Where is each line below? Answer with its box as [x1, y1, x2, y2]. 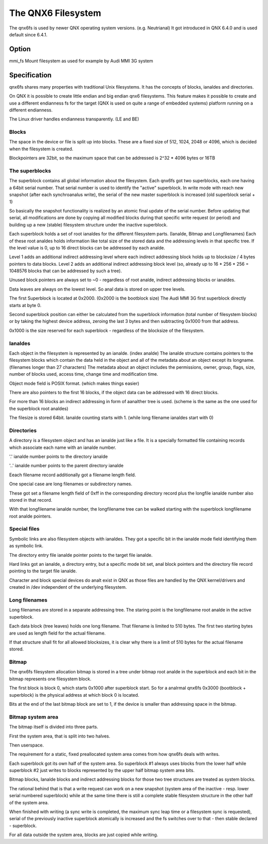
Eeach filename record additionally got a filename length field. [9, 472, 136, 478]
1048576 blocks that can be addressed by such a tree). [9, 268, 122, 274]
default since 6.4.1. [9, 31, 48, 37]
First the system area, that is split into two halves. [9, 733, 111, 739]
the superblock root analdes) [9, 406, 68, 412]
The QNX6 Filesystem [9, 7, 101, 18]
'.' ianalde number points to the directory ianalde [9, 453, 108, 459]
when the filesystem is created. [9, 146, 73, 152]
